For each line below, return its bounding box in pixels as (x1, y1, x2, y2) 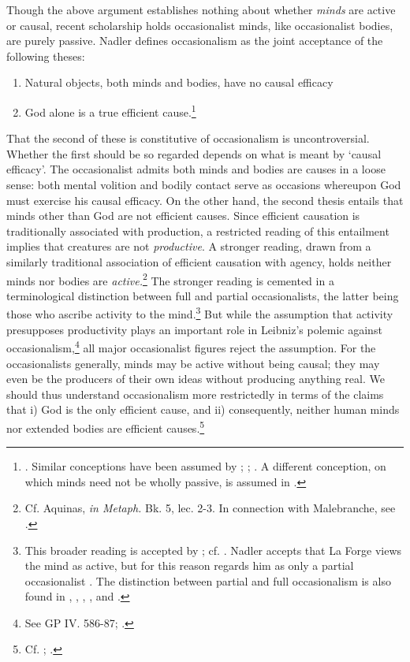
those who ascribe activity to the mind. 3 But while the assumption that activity (6, 303, 393, 322)
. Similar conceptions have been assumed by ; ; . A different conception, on (24, 458, 386, 474)
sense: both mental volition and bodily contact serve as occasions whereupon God (6, 177, 401, 192)
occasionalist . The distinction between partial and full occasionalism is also (24, 572, 391, 589)
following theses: (6, 47, 85, 64)
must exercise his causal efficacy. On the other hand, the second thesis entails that (6, 192, 404, 208)
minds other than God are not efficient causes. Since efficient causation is (6, 207, 360, 224)
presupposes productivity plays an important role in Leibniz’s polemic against (6, 321, 382, 337)
